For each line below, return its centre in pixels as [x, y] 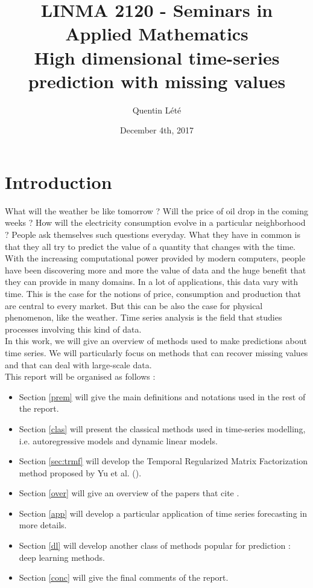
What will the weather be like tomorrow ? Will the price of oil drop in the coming [157, 210]
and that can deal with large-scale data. [78, 364]
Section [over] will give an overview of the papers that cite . [129, 493]
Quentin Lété [157, 110]
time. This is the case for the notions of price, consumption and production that [153, 293]
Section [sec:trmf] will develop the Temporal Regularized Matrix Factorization [163, 461]
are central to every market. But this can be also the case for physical [134, 305]
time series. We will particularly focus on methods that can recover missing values [156, 352]
